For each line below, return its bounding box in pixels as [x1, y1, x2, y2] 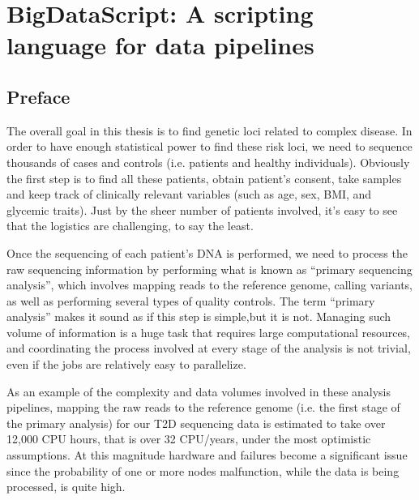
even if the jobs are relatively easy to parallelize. [6, 356, 246, 373]
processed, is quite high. [6, 478, 126, 495]
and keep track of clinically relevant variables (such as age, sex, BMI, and [6, 186, 372, 203]
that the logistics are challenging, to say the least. [6, 217, 254, 234]
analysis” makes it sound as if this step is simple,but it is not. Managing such [6, 308, 391, 325]
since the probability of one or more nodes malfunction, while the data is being [6, 462, 400, 479]
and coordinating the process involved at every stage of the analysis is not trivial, [6, 340, 411, 357]
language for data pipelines [6, 28, 314, 62]
